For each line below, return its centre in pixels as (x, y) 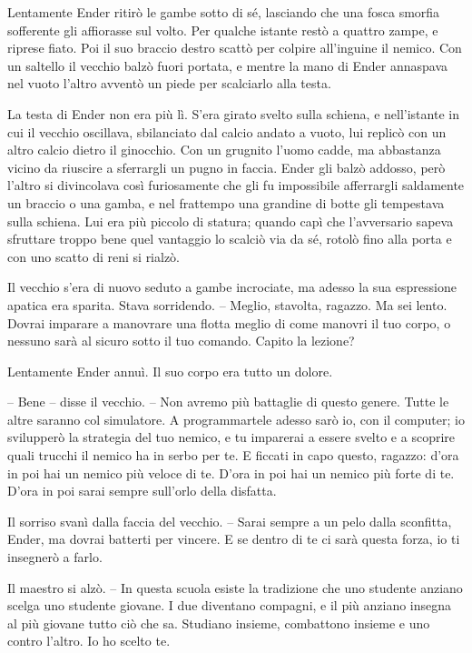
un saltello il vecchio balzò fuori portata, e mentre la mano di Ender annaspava (228, 65)
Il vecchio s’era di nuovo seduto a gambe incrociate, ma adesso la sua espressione (232, 287)
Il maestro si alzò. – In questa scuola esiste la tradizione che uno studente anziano (235, 587)
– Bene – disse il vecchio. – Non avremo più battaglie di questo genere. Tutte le (228, 402)
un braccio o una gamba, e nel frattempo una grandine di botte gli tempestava (226, 202)
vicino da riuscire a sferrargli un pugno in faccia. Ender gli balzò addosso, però (226, 167)
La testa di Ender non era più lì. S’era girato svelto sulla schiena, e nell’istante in (233, 113)
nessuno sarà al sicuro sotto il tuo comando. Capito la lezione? (181, 341)
